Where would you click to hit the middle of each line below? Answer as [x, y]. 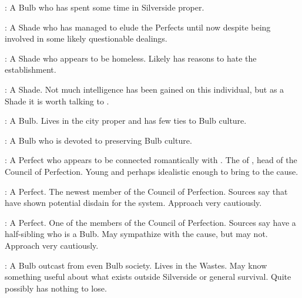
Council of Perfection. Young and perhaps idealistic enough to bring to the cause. [152, 171]
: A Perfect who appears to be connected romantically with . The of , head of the [151, 160]
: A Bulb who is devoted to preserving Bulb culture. [98, 140]
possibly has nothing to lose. [56, 288]
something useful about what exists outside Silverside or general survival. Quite [148, 277]
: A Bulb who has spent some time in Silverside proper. [105, 7]
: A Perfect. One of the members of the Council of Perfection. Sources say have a [150, 222]
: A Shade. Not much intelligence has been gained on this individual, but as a [145, 89]
